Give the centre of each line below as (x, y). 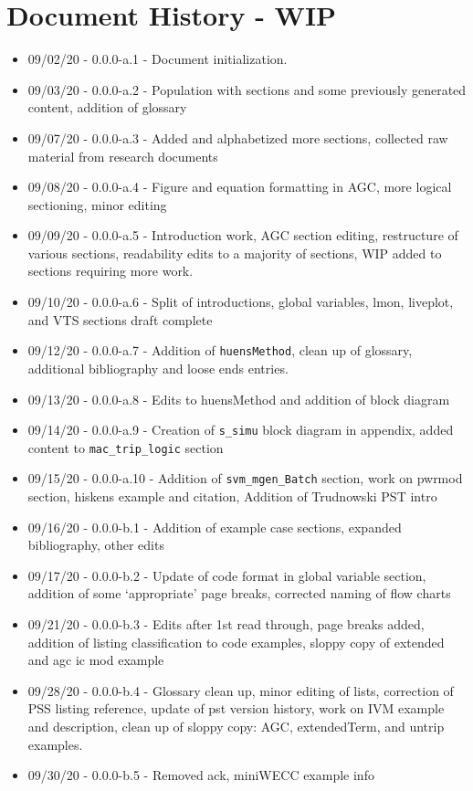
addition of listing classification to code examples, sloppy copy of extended (236, 642)
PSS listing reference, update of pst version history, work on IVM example (236, 708)
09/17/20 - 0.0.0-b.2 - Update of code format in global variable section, (227, 575)
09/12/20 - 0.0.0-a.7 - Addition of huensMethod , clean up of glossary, (220, 350)
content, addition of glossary (107, 107)
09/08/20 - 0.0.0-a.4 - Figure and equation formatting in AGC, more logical (240, 187)
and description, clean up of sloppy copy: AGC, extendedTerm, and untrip (236, 726)
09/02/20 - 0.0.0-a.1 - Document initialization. (158, 59)
